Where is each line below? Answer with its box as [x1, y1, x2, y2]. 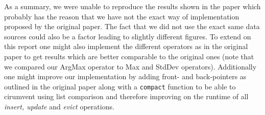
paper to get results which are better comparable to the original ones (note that [4, 51, 254, 61]
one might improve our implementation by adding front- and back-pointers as [4, 71, 247, 82]
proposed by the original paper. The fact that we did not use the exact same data [4, 21, 260, 32]
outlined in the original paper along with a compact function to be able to [4, 81, 236, 91]
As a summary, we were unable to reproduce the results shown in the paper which [4, 1, 261, 11]
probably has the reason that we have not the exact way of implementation [4, 11, 239, 21]
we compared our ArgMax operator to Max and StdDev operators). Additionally [4, 61, 257, 72]
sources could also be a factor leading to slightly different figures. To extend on [4, 31, 251, 41]
